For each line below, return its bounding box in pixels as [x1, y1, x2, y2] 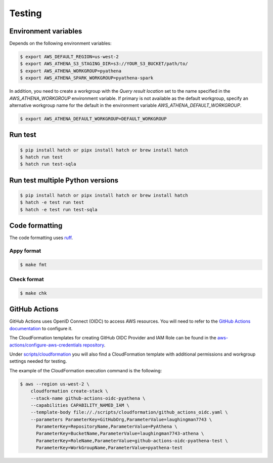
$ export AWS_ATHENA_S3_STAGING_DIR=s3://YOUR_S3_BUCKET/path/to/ [20, 61, 188, 67]
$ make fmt [20, 261, 47, 267]
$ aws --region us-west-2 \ [20, 381, 89, 387]
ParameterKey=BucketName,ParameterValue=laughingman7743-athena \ [36, 431, 204, 437]
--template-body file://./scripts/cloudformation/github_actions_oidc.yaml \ [30, 409, 229, 415]
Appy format [9, 247, 41, 254]
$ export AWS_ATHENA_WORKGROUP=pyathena [20, 68, 121, 73]
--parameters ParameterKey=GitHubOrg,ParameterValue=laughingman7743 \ [30, 416, 212, 422]
